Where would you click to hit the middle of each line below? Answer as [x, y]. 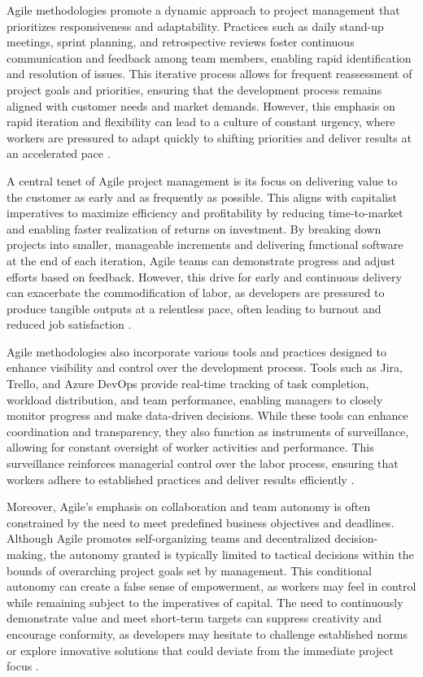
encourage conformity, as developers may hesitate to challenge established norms [207, 633]
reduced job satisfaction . [69, 324]
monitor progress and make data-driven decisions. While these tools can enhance [207, 415]
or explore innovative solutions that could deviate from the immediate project [200, 650]
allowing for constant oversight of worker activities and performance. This [190, 447]
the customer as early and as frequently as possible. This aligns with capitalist [202, 197]
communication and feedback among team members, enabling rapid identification [209, 57]
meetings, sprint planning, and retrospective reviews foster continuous [181, 42]
